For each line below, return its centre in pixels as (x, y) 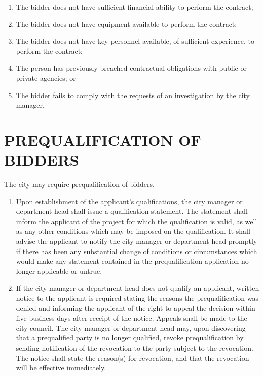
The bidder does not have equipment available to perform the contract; (126, 24)
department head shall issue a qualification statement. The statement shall (132, 211)
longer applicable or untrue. (59, 271)
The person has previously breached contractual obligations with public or (131, 68)
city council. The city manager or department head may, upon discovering (131, 327)
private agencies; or (46, 77)
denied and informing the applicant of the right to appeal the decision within (136, 308)
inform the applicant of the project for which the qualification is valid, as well (137, 221)
